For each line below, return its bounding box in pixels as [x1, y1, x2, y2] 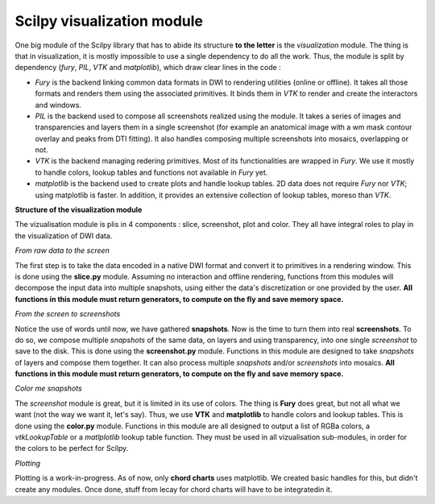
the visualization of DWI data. [14, 230, 113, 241]
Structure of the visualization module [14, 205, 143, 215]
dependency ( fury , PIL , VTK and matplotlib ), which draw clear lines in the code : [14, 63, 281, 72]
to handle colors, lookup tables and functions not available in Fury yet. [35, 167, 268, 177]
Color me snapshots [14, 383, 82, 394]
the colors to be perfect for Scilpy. [14, 444, 129, 453]
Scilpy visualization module [14, 12, 203, 30]
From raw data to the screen [14, 246, 110, 255]
